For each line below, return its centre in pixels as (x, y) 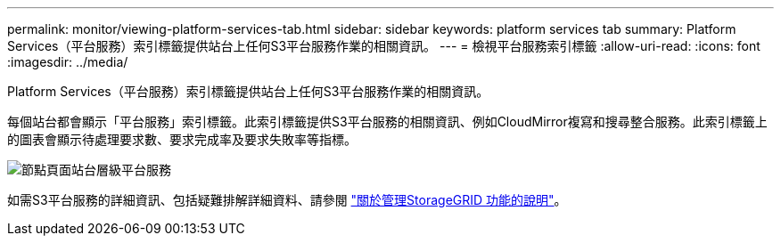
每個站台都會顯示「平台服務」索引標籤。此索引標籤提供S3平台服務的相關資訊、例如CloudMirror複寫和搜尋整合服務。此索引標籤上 (387, 121)
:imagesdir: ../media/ (68, 62)
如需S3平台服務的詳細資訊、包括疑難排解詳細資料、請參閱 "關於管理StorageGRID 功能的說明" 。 (287, 200)
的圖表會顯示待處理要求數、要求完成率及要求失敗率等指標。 (182, 139)
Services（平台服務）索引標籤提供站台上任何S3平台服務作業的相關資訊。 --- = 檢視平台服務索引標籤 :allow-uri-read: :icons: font (384, 46)
